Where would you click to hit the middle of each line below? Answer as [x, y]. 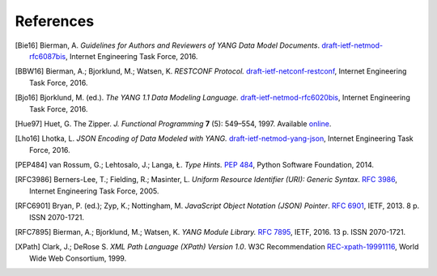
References [55, 21]
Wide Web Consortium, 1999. [78, 258]
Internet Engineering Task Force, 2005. [94, 191]
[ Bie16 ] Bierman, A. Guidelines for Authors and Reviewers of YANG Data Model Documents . [167, 45]
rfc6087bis [48, 56]
